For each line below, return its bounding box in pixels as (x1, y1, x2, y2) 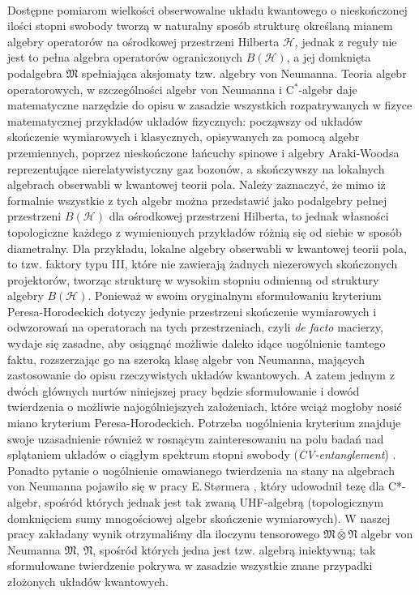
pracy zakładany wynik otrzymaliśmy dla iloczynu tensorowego (7, 525, 320, 542)
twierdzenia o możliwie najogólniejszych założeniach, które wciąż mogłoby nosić (7, 398, 402, 415)
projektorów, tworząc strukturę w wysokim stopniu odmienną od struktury (7, 271, 379, 288)
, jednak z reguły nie (294, 32, 397, 49)
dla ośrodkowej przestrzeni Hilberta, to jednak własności (109, 208, 389, 225)
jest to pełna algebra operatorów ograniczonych (7, 49, 242, 66)
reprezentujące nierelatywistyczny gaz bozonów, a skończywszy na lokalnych (7, 160, 385, 177)
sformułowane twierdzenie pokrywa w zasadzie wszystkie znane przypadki (7, 557, 373, 574)
